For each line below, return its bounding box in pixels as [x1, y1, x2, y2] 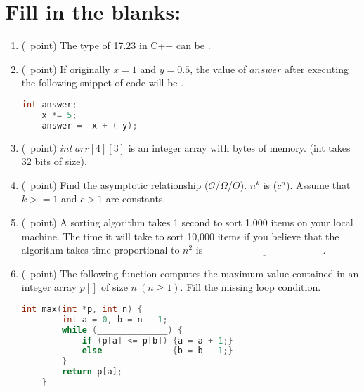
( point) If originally [21, 61, 110, 76]
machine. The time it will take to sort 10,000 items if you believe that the [21, 228, 339, 243]
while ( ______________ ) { [62, 325, 183, 335]
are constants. [105, 191, 166, 206]
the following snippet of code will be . [21, 75, 184, 90]
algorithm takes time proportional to [21, 242, 180, 257]
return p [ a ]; [62, 367, 123, 377]
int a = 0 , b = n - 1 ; [62, 314, 168, 325]
